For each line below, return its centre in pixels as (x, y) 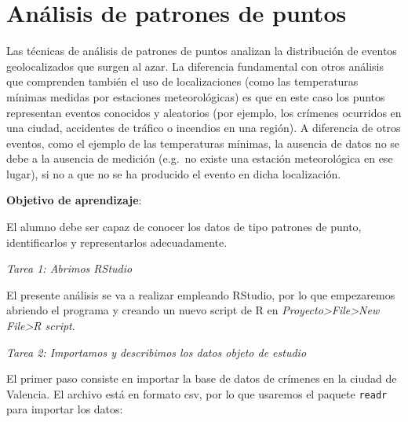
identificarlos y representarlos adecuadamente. (117, 242)
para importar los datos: (65, 409)
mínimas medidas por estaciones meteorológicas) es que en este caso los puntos (196, 96)
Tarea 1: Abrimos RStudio (69, 268)
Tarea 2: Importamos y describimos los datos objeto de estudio (157, 352)
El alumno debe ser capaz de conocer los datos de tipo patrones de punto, (184, 227)
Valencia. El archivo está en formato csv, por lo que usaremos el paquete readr (197, 393)
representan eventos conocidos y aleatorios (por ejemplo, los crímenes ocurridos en (204, 112)
